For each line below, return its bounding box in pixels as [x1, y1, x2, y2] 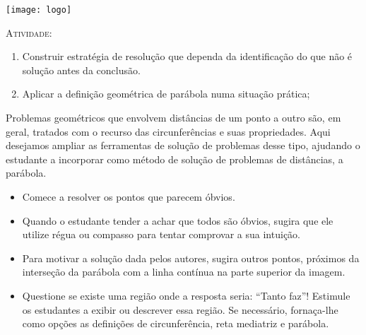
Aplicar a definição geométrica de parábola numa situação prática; [22, 86, 310, 101]
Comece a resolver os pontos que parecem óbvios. [22, 189, 235, 204]
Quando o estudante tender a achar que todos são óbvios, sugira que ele [22, 213, 333, 228]
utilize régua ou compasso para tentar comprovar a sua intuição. [22, 227, 300, 242]
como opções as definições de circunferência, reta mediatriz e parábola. [22, 316, 329, 331]
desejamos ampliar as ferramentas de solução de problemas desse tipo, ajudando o [6, 138, 360, 153]
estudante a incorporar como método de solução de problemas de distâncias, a [6, 151, 343, 166]
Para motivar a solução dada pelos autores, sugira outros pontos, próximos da [22, 250, 360, 265]
